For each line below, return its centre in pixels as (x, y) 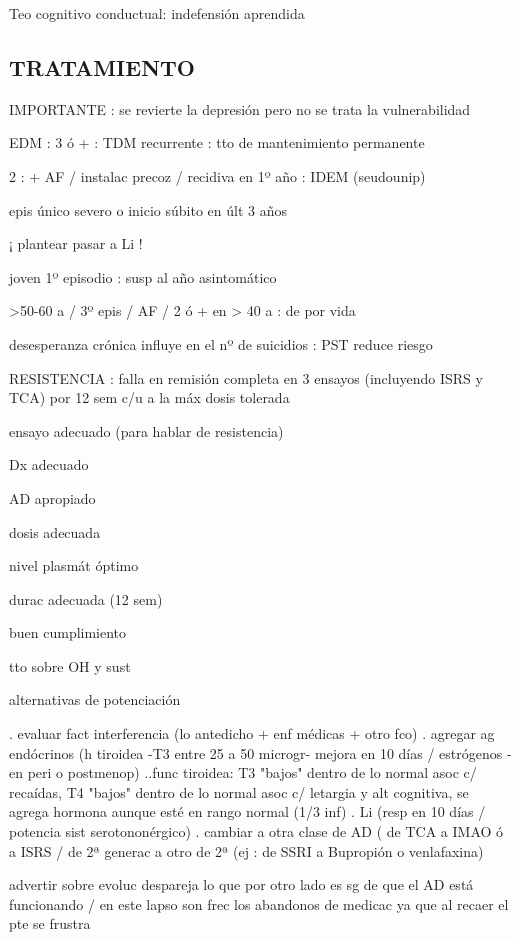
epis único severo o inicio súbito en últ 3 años (148, 209)
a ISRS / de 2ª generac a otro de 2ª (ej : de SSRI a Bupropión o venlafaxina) (246, 850)
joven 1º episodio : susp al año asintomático (143, 276)
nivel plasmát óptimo (74, 565)
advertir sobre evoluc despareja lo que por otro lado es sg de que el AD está (241, 884)
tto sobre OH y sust (70, 665)
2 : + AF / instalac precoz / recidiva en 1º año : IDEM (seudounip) (217, 175)
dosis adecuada (55, 531)
